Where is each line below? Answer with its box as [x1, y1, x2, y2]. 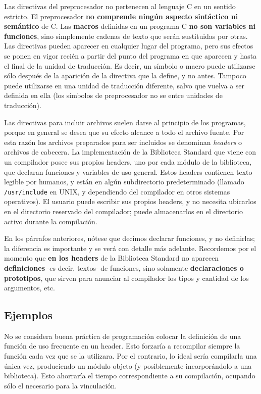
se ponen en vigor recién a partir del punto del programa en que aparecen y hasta [4, 50, 257, 61]
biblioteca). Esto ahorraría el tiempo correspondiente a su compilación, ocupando [4, 370, 255, 381]
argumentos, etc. [4, 282, 55, 293]
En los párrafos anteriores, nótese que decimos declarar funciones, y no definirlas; [4, 233, 255, 243]
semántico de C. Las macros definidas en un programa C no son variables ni [4, 21, 255, 31]
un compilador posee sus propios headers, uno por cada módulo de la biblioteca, [4, 156, 252, 167]
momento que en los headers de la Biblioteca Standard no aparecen [4, 253, 219, 263]
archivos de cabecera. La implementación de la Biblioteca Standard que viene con [4, 146, 256, 157]
